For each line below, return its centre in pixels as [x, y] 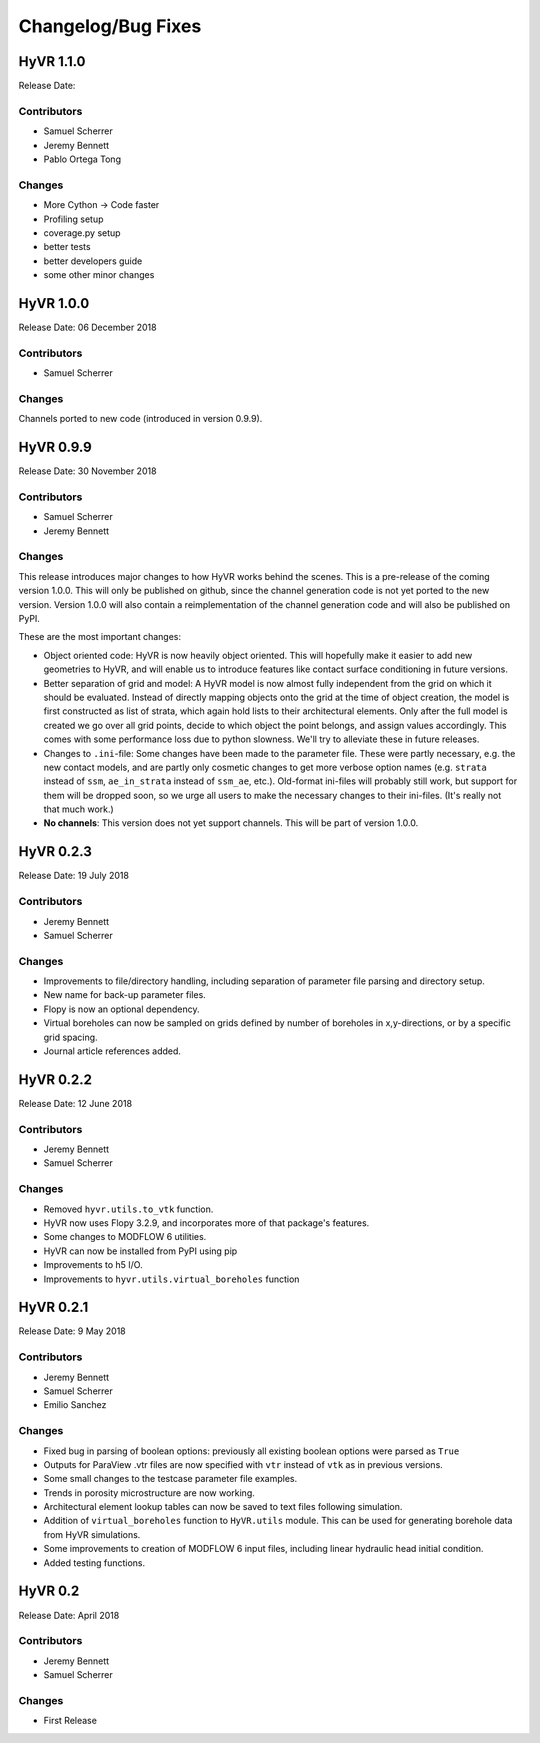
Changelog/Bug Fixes [110, 26]
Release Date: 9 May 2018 [72, 1331]
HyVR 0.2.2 [55, 1079]
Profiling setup [73, 219]
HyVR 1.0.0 [54, 303]
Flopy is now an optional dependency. [121, 1009]
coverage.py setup [82, 232]
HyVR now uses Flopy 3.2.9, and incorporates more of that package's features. [206, 1222]
